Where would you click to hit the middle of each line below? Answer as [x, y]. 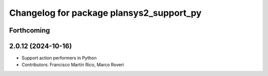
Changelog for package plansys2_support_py [105, 13]
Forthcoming [30, 30]
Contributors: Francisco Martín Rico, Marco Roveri [73, 65]
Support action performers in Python [59, 58]
